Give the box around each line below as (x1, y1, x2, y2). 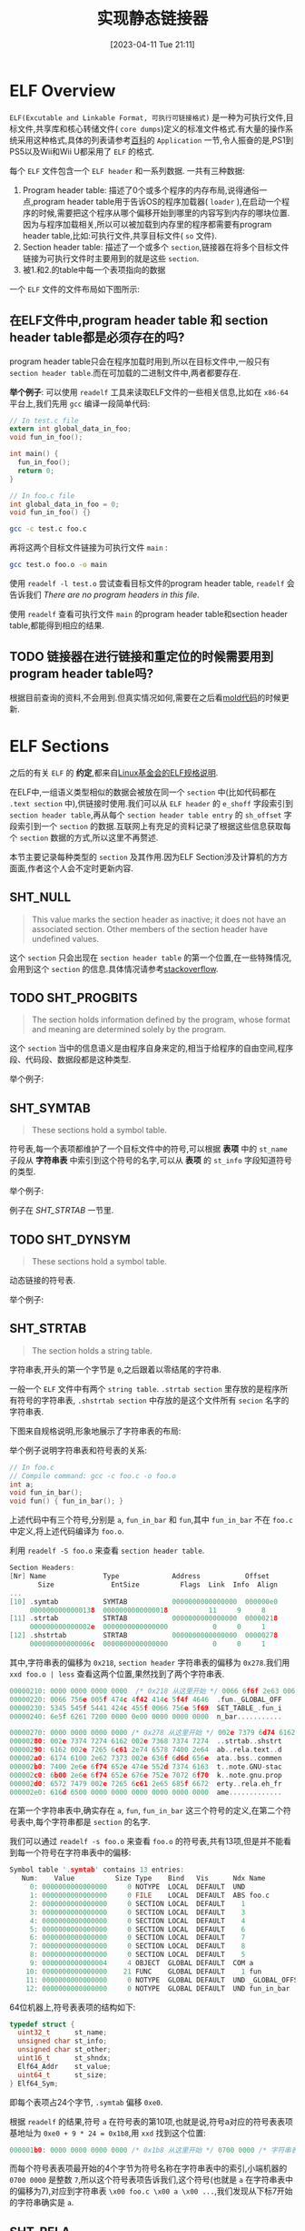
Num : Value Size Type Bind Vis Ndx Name (21, 1874, 266, 1883)
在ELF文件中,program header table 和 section (9, 313, 269, 329)
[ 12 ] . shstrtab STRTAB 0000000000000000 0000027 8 (9, 1631, 279, 1640)
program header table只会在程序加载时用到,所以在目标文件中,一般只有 (9, 356, 271, 367)
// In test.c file (9, 416, 79, 425)
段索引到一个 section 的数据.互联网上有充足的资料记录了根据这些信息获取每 (9, 820, 292, 831)
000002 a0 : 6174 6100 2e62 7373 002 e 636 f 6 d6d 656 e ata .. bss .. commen (9, 1754, 282, 1763)
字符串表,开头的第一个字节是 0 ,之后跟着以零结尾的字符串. (9, 1364, 222, 1374)
